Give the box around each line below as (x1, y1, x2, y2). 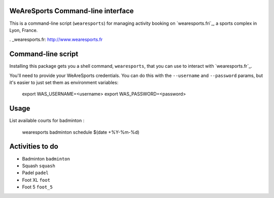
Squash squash (22, 163, 55, 169)
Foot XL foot (22, 177, 51, 183)
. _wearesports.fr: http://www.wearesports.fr (9, 36, 103, 43)
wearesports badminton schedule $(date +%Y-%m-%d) (22, 129, 140, 135)
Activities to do (9, 142, 58, 151)
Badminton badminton (22, 155, 71, 162)
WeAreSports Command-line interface (9, 7, 134, 15)
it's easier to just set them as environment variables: (9, 79, 119, 86)
